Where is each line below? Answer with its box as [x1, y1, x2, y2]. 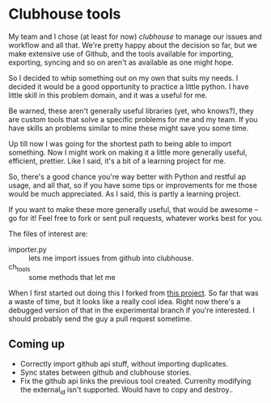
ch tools [8, 261, 31, 274]
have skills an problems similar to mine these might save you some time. [8, 123, 249, 133]
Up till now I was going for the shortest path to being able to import [8, 138, 232, 148]
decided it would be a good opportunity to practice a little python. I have [8, 82, 249, 91]
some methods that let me [28, 272, 116, 282]
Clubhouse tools [8, 5, 121, 23]
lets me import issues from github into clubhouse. [28, 252, 194, 263]
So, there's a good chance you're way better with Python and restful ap [8, 172, 247, 181]
